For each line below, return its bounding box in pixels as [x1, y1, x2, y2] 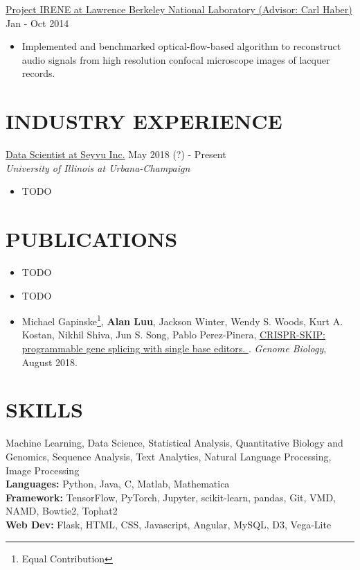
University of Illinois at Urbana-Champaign [6, 160, 190, 175]
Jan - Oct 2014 [6, 15, 69, 30]
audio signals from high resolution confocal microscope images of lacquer [21, 52, 330, 67]
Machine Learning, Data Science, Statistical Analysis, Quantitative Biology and [6, 435, 343, 450]
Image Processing [6, 463, 80, 477]
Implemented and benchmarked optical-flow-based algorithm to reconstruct [21, 39, 341, 53]
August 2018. [21, 354, 78, 369]
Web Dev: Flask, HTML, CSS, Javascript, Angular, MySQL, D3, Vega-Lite [6, 517, 332, 531]
